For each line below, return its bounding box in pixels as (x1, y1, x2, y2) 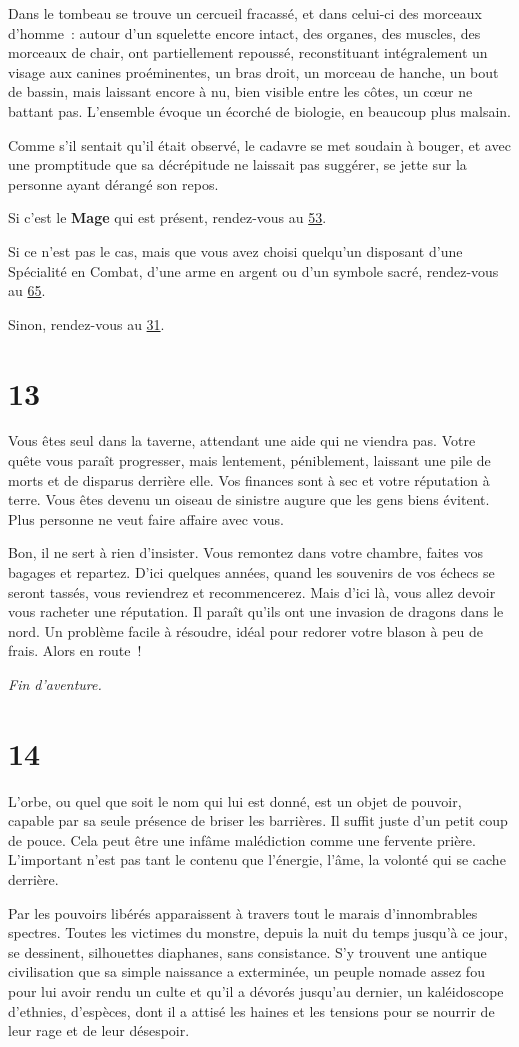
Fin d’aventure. (8, 673, 102, 694)
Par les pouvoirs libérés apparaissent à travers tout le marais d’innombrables (8, 902, 478, 923)
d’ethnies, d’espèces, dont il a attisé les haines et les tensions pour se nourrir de (8, 1000, 495, 1021)
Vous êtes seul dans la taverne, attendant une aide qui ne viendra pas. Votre (8, 430, 476, 451)
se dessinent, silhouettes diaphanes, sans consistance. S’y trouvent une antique (8, 941, 487, 962)
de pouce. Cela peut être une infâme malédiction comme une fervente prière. (8, 829, 476, 850)
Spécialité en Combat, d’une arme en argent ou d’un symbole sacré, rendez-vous (8, 260, 499, 281)
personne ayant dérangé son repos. (8, 173, 219, 194)
